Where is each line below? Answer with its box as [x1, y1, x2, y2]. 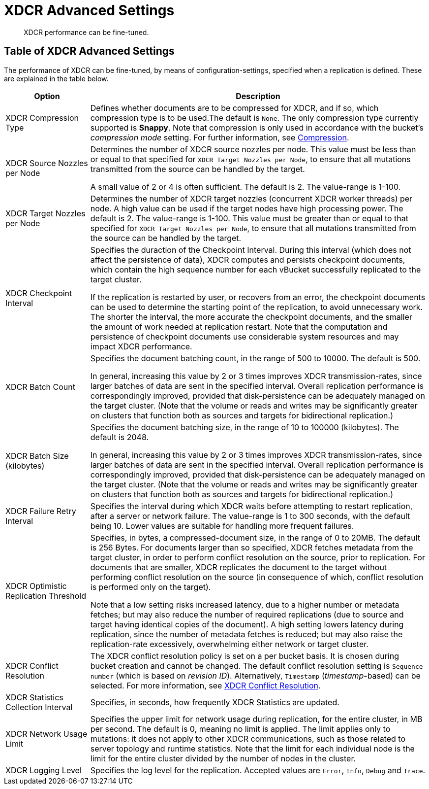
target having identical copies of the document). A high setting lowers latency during [90, 619, 404, 629]
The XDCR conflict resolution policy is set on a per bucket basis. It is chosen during [90, 651, 399, 661]
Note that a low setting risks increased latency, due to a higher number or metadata [90, 599, 399, 610]
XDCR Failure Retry [5, 506, 76, 516]
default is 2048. [90, 432, 149, 442]
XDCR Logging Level [5, 765, 82, 775]
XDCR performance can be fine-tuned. [24, 28, 149, 36]
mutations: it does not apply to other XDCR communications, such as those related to [90, 733, 405, 744]
